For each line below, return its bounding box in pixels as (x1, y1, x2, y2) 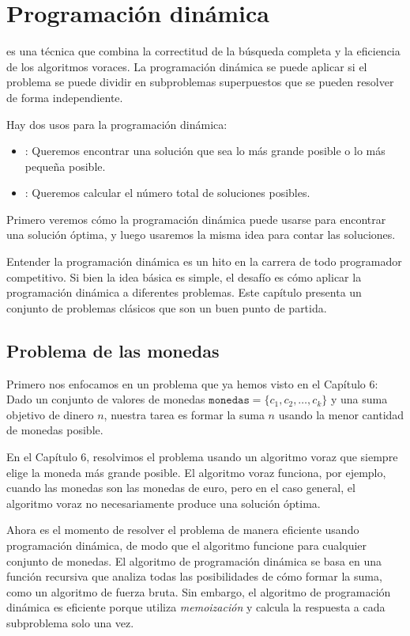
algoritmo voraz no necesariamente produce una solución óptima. (6, 494, 321, 511)
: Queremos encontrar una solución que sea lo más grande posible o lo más (24, 142, 386, 159)
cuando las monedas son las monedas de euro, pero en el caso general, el (6, 479, 355, 496)
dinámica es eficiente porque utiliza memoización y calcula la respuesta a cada (6, 599, 386, 615)
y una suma (330, 391, 388, 407)
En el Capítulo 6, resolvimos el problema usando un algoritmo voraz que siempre (6, 449, 398, 465)
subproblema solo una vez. (6, 614, 134, 630)
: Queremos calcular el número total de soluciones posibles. (24, 184, 310, 201)
